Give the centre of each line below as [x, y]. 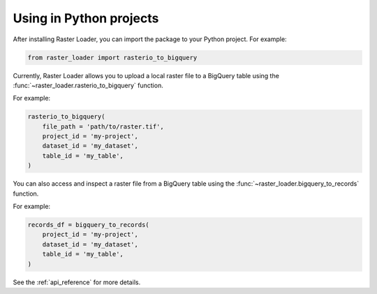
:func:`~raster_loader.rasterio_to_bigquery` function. [88, 85]
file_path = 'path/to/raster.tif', [103, 126]
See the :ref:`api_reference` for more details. [77, 282]
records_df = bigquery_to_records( [88, 225]
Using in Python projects [86, 18]
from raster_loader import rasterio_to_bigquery [112, 57]
